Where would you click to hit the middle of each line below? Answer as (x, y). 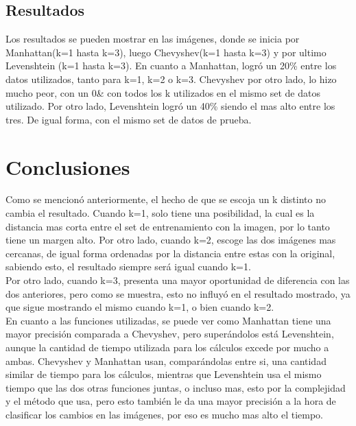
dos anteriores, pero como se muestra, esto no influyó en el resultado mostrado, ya (178, 293)
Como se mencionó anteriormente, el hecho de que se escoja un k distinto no (166, 199)
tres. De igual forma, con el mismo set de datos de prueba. (129, 119)
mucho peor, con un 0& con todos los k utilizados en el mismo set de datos (163, 92)
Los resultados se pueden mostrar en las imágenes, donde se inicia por (153, 39)
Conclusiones (68, 166)
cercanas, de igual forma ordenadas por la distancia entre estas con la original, (170, 253)
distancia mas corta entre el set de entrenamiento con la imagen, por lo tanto (168, 226)
